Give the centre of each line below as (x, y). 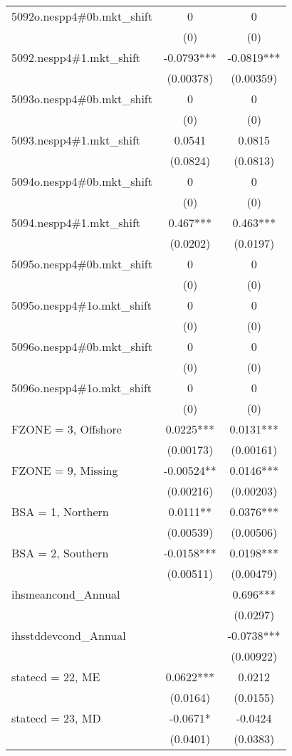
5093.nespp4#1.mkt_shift (76, 140)
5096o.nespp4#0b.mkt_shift (82, 346)
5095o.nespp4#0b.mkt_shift (82, 264)
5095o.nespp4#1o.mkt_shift (82, 305)
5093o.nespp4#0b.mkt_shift (82, 99)
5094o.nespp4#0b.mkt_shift (82, 181)
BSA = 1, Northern (60, 511)
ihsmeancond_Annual (66, 594)
